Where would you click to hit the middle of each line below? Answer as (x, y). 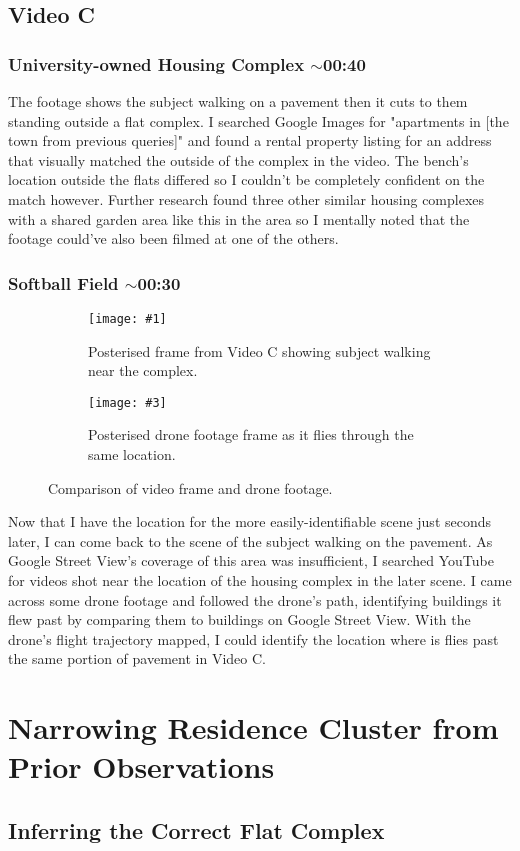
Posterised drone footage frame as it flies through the (251, 434)
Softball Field (63, 282)
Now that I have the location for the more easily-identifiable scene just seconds (250, 521)
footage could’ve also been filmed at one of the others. (173, 238)
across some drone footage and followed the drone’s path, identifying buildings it (255, 599)
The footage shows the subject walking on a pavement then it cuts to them (238, 101)
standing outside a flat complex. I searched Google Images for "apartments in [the (258, 120)
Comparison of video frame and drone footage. (190, 487)
